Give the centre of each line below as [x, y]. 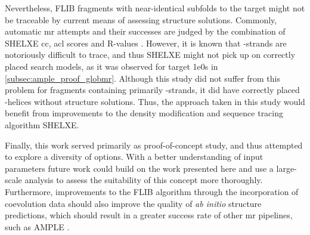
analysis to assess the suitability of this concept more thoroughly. [144, 180]
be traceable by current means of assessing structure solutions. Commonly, [141, 19]
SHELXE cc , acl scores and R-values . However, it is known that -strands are [146, 43]
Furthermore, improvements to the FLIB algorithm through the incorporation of [152, 191]
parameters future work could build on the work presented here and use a [139, 168]
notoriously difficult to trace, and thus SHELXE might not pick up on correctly [150, 55]
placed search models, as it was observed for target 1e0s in [111, 66]
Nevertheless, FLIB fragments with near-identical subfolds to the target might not [155, 8]
